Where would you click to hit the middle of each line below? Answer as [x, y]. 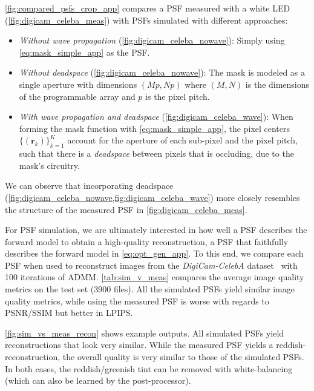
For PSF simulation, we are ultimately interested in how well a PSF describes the [156, 230]
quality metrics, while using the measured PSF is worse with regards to [137, 301]
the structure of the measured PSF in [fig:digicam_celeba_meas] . [126, 209]
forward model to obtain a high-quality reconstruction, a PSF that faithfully [147, 241]
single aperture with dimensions [78, 84]
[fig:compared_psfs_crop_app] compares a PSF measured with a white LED [148, 8]
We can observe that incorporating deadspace [89, 186]
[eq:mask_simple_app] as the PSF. [84, 52]
